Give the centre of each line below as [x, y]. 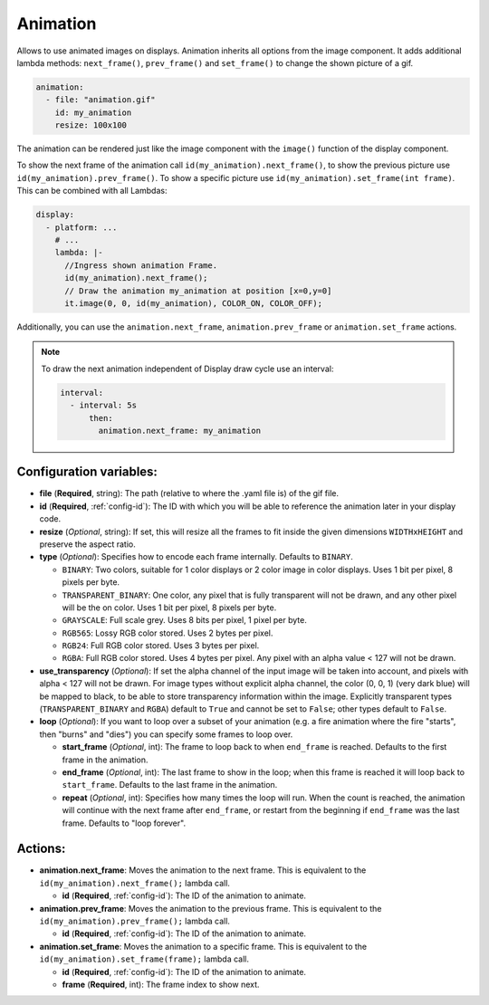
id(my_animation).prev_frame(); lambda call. [135, 921]
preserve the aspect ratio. [87, 544]
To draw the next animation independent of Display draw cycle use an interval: [187, 368]
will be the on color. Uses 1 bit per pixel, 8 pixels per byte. [169, 608]
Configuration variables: [87, 472]
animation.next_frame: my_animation [180, 431]
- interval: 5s [103, 406]
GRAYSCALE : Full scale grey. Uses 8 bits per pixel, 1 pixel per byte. [184, 620]
